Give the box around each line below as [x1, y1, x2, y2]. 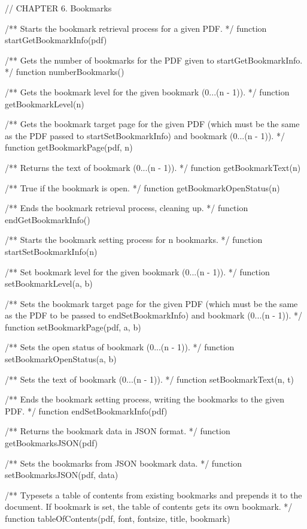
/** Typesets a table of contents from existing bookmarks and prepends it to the [5, 488, 302, 501]
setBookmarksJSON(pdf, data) [5, 468, 118, 481]
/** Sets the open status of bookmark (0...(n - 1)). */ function [5, 341, 235, 353]
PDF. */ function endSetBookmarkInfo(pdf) [5, 404, 168, 417]
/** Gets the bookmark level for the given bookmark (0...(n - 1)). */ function [5, 85, 290, 98]
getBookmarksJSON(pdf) [5, 437, 98, 449]
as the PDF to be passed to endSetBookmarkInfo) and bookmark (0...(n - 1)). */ [5, 309, 302, 321]
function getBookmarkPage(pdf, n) [5, 141, 133, 154]
